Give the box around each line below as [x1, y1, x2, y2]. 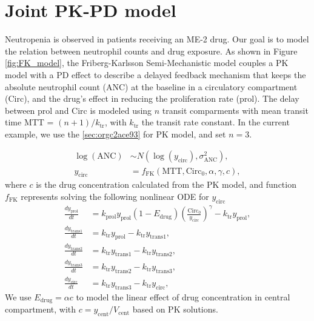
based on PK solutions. [132, 303, 218, 316]
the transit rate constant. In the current [141, 116, 290, 128]
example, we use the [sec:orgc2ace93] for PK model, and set [5, 127, 226, 140]
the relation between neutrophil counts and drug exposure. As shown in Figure [5, 44, 298, 57]
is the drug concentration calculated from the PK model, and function [36, 178, 296, 191]
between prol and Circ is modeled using [5, 104, 152, 116]
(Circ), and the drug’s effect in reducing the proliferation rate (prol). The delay [5, 92, 299, 105]
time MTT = [5, 116, 54, 128]
